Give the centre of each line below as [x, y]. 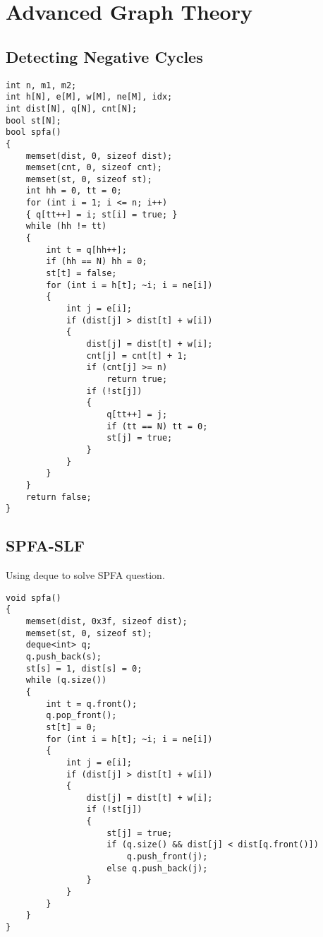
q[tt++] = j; [137, 414]
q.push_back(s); [64, 656]
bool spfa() [33, 132]
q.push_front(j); [167, 857]
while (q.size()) [66, 680]
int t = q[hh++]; [86, 250]
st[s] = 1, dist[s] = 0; [84, 668]
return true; [137, 379]
